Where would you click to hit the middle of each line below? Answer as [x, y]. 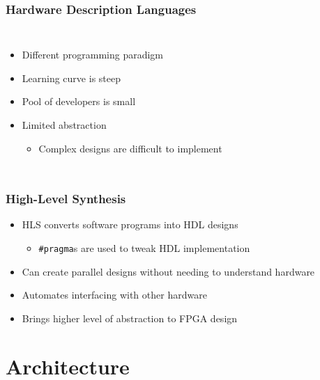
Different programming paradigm [92, 55]
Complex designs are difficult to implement [130, 148]
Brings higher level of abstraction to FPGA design [130, 318]
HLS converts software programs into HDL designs [130, 224]
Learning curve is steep [71, 78]
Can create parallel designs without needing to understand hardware [168, 271]
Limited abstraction [64, 125]
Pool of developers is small [79, 101]
